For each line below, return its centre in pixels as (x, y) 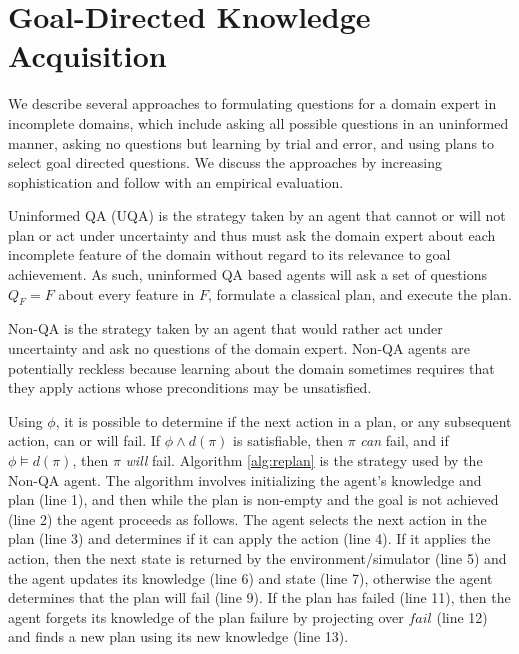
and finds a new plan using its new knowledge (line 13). (178, 636)
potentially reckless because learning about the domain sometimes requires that (251, 367)
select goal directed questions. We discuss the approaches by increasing (225, 162)
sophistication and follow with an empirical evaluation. (176, 181)
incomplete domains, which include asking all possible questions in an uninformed (258, 122)
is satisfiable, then (288, 440)
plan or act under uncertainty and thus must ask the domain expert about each (252, 234)
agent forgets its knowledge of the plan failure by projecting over (206, 616)
